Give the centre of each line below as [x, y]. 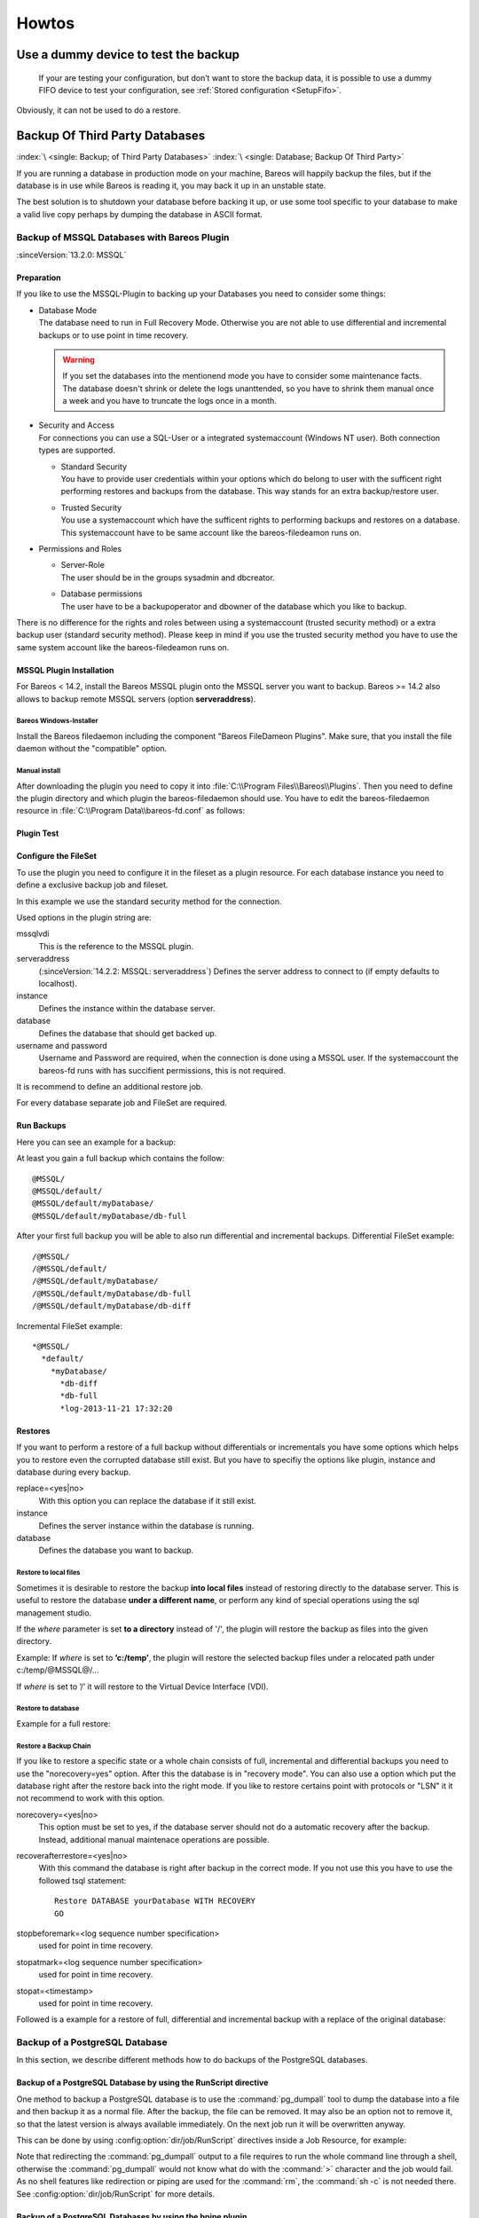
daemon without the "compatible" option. [92, 749]
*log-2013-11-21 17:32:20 [116, 1408]
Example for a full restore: [63, 1723]
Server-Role [83, 565]
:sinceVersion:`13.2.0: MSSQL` [71, 255]
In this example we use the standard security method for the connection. [149, 901]
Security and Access [77, 425]
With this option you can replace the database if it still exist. [147, 1500]
